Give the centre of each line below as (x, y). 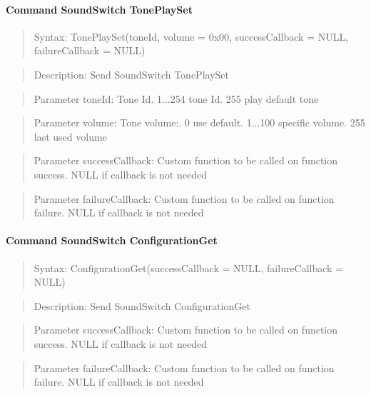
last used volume (70, 136)
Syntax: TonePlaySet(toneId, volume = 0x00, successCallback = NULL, (191, 36)
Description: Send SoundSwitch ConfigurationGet (142, 305)
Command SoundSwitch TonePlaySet (99, 9)
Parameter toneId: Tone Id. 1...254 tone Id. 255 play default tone (176, 98)
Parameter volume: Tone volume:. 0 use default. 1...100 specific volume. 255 (199, 122)
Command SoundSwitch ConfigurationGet (112, 240)
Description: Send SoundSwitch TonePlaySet (131, 74)
